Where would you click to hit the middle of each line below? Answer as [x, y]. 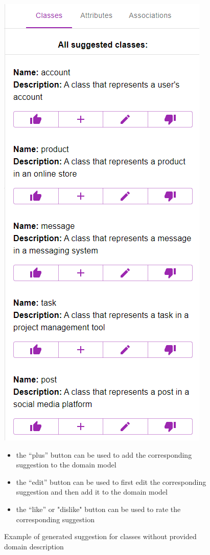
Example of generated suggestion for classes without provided [100, 536]
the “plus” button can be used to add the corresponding [104, 454]
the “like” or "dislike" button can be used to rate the [98, 509]
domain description [34, 546]
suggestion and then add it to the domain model [92, 492]
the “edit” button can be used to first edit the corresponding [111, 482]
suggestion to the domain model [66, 465]
